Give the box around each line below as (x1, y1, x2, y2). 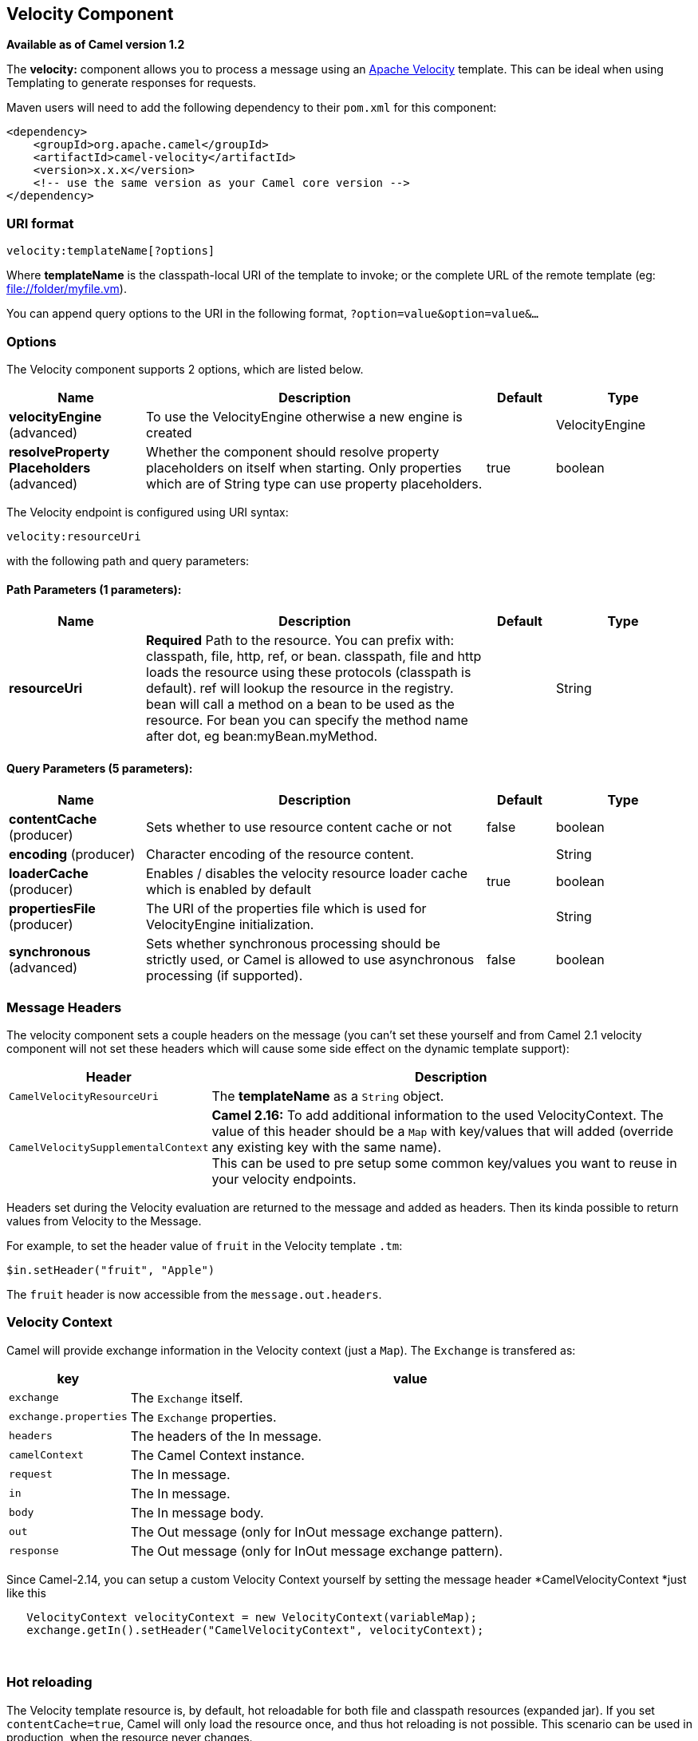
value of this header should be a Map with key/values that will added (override (211, 1123, 674, 1140)
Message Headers (6, 999, 122, 1015)
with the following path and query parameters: (6, 553, 250, 568)
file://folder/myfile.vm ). (6, 282, 127, 296)
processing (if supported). (146, 967, 303, 984)
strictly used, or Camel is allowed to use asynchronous (146, 952, 475, 968)
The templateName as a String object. (211, 1088, 444, 1105)
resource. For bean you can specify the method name (146, 712, 468, 729)
